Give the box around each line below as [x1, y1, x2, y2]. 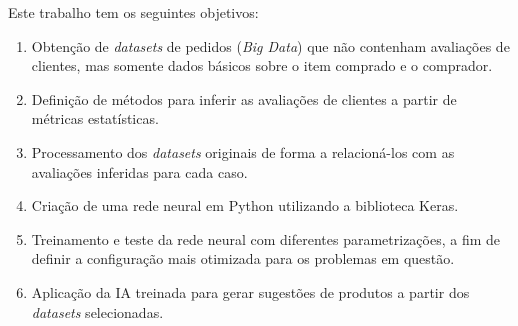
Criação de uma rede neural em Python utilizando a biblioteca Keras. [31, 195, 459, 216]
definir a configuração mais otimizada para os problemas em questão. [31, 248, 455, 269]
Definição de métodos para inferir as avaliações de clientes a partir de [31, 88, 457, 109]
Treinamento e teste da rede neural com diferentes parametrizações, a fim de [31, 228, 501, 249]
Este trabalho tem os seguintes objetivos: [8, 2, 259, 22]
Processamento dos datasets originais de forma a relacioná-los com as [31, 141, 455, 162]
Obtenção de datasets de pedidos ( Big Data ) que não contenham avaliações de [31, 35, 510, 56]
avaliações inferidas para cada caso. [31, 161, 248, 182]
